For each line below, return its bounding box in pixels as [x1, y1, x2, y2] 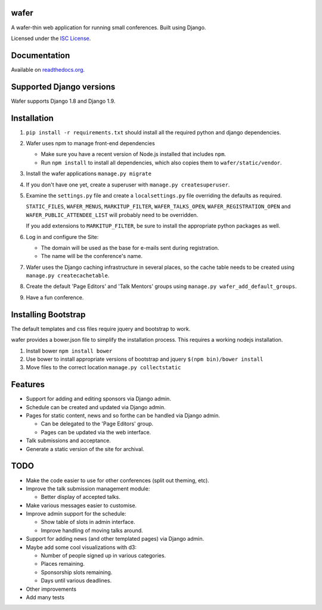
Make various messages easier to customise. [26, 502, 137, 509]
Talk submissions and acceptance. [26, 437, 112, 445]
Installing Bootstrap [11, 309, 86, 320]
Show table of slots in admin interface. [41, 519, 135, 526]
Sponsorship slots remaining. [41, 568, 113, 576]
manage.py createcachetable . [26, 272, 110, 279]
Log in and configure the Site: [26, 233, 99, 240]
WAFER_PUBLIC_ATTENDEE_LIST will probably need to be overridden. [26, 211, 199, 218]
